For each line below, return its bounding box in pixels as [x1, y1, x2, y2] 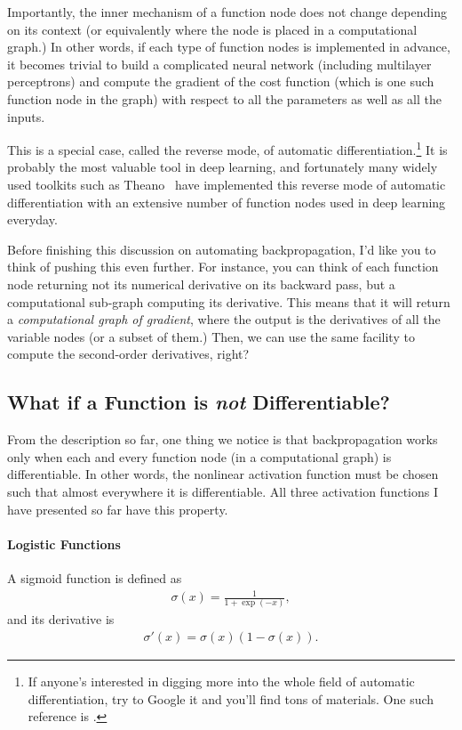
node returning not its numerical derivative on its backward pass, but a [7, 274, 395, 293]
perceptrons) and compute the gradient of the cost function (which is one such [7, 72, 434, 91]
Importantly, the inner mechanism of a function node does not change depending [7, 3, 447, 20]
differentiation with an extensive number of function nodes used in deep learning [7, 192, 446, 211]
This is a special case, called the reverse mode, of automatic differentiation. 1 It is [7, 138, 448, 158]
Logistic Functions [7, 534, 121, 553]
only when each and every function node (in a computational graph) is [7, 447, 392, 466]
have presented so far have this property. [7, 499, 228, 518]
